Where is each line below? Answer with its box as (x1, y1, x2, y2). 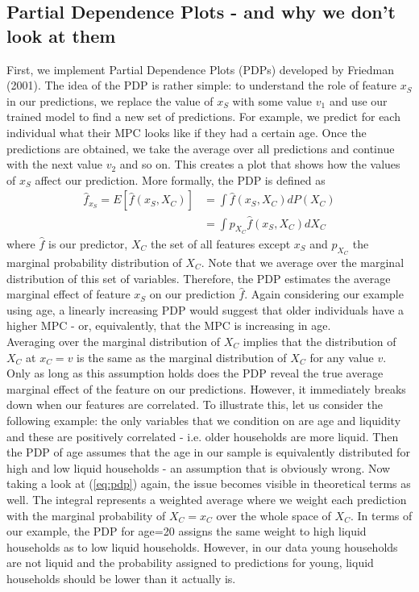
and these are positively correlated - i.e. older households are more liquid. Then (6, 427, 399, 444)
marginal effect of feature (6, 286, 131, 302)
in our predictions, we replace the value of (6, 92, 214, 109)
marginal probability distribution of (6, 254, 182, 271)
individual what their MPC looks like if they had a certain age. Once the (6, 123, 367, 140)
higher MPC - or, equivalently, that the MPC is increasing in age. (6, 317, 331, 334)
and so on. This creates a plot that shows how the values (119, 156, 400, 173)
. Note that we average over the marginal (201, 254, 404, 271)
